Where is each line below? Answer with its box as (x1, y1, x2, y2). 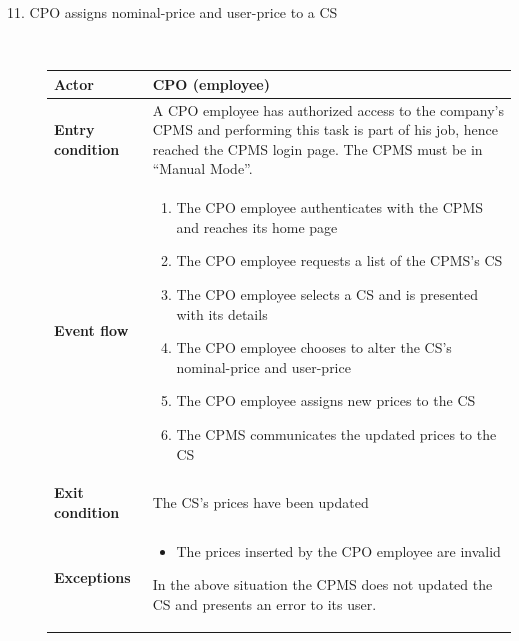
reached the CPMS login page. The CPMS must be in (152, 138, 483, 159)
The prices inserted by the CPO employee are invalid (176, 540, 501, 561)
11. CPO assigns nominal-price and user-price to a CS (7, 2, 338, 22)
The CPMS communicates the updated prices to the (176, 423, 497, 444)
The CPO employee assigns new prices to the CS (176, 390, 476, 411)
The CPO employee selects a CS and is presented (176, 283, 478, 304)
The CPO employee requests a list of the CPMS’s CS (176, 250, 503, 271)
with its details (176, 303, 268, 324)
